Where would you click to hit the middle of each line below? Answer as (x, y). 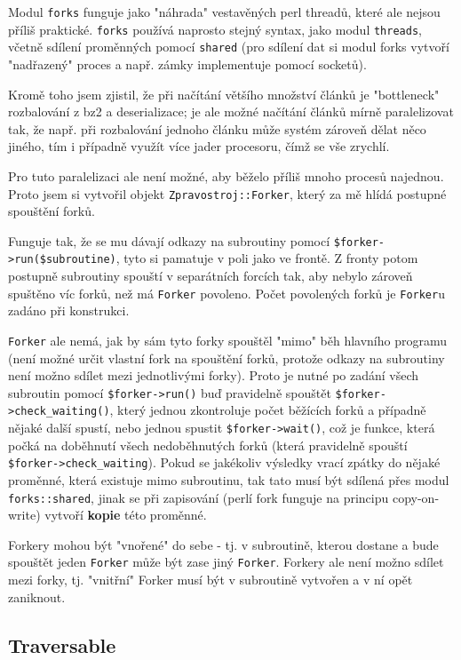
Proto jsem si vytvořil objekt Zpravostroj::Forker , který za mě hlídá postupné (227, 193)
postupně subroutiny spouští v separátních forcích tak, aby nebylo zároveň (211, 276)
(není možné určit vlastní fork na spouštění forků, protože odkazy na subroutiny (227, 358)
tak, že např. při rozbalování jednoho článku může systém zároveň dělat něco (217, 128)
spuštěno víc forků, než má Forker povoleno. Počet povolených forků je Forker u (227, 293)
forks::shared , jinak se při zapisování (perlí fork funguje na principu (199, 497)
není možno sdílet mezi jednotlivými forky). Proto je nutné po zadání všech (214, 375)
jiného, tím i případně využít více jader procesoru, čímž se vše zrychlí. (199, 146)
